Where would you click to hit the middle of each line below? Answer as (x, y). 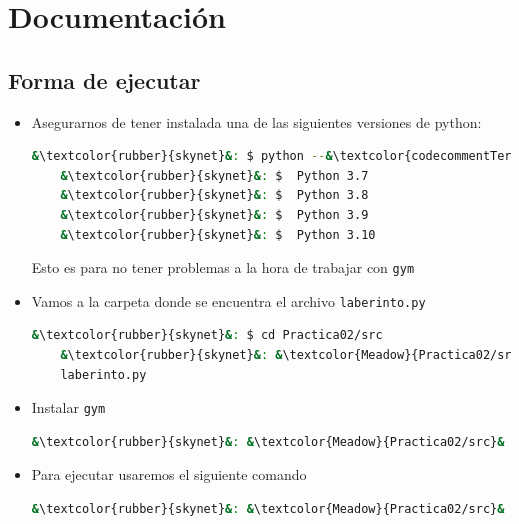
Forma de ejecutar (104, 79)
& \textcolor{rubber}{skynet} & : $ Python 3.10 (218, 234)
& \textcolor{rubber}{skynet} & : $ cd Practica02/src (207, 335)
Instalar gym (68, 407)
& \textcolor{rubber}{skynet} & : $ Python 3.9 (214, 214)
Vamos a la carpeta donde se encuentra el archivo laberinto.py (228, 300)
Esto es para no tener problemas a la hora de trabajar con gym (223, 267)
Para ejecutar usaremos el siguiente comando (169, 474)
